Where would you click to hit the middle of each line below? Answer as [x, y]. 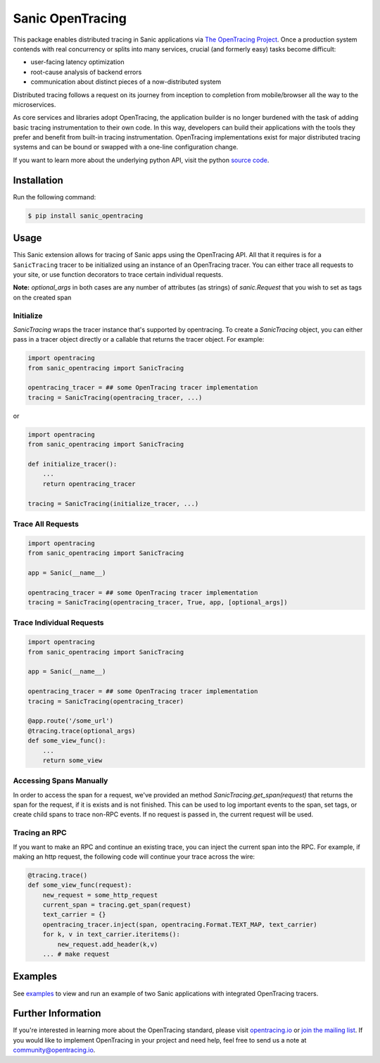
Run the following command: [55, 197]
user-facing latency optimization [77, 62]
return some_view [72, 760]
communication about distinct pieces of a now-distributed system [126, 82]
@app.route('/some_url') [71, 721]
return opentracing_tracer [89, 484]
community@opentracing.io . [54, 1050]
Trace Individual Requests [58, 623]
